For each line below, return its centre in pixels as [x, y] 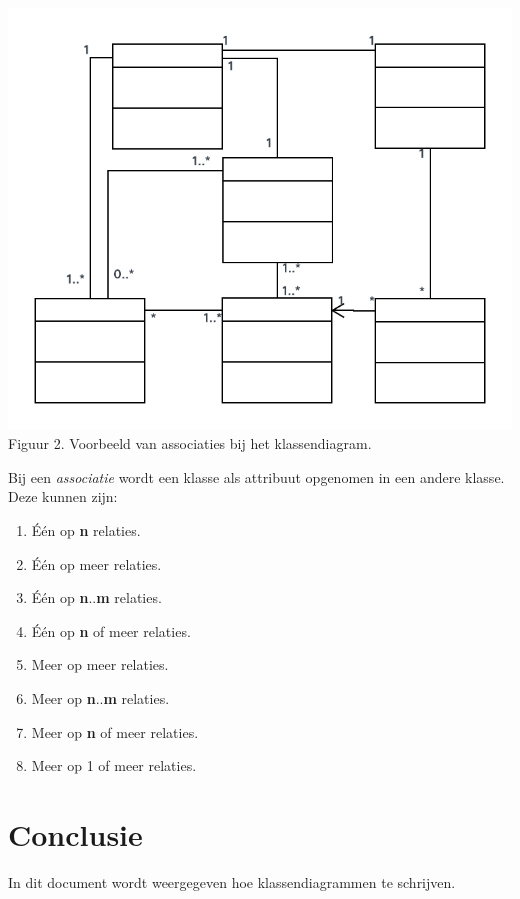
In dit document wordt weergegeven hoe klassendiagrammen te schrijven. [232, 881]
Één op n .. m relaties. [96, 597]
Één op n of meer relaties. [111, 630]
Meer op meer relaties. [100, 664]
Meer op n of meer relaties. [115, 731]
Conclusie [75, 834]
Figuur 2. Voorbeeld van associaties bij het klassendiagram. [190, 443]
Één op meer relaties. [96, 563]
